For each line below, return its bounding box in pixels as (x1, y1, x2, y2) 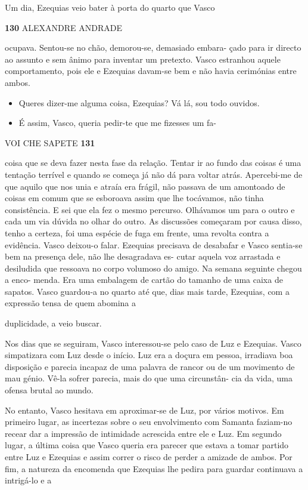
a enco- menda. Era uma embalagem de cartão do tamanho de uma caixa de (5, 273, 283, 286)
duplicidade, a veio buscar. (5, 317, 102, 329)
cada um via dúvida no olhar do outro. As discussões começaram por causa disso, (5, 215, 302, 227)
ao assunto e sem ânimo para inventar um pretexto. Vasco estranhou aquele (5, 53, 281, 65)
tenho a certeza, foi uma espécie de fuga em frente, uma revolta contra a (5, 226, 269, 239)
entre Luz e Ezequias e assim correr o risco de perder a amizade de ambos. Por (5, 451, 293, 463)
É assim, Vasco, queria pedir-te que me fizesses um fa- (18, 116, 217, 129)
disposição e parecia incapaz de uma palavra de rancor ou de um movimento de (5, 360, 295, 372)
